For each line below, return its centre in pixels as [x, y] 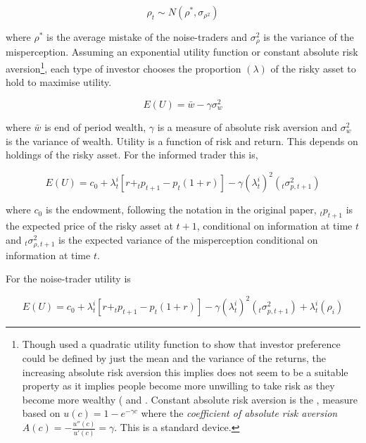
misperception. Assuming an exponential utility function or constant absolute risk [182, 52]
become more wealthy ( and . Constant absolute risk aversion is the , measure [190, 399]
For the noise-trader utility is [68, 279]
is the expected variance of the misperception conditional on [188, 239]
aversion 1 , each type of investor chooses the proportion [124, 67]
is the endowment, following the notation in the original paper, [181, 210]
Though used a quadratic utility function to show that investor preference [181, 344]
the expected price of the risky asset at [89, 226]
